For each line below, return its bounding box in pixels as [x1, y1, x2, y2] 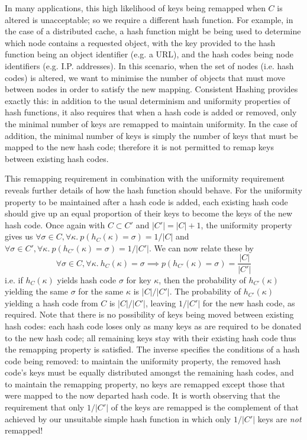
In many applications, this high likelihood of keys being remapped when [5, 2, 266, 14]
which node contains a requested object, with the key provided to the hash [5, 36, 276, 48]
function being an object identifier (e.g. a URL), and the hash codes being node [5, 48, 293, 60]
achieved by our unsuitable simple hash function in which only [5, 412, 231, 425]
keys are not [257, 412, 302, 425]
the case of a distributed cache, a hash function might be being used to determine [5, 25, 301, 37]
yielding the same [5, 285, 69, 297]
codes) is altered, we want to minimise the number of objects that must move [5, 71, 286, 83]
